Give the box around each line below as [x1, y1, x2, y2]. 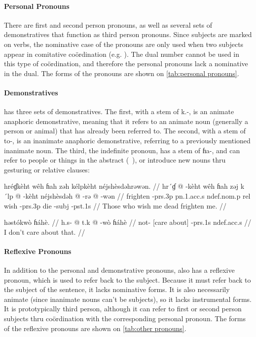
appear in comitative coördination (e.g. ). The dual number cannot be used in [4, 48, 240, 59]
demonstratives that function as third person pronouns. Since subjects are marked [4, 29, 252, 40]
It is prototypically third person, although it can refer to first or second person [4, 303, 242, 314]
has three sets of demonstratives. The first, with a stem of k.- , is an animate [4, 106, 234, 117]
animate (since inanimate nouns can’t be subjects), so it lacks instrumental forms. [4, 294, 252, 304]
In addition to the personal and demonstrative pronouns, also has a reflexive [4, 265, 235, 275]
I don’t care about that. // [4, 226, 85, 237]
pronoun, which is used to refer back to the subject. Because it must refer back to [4, 274, 251, 285]
